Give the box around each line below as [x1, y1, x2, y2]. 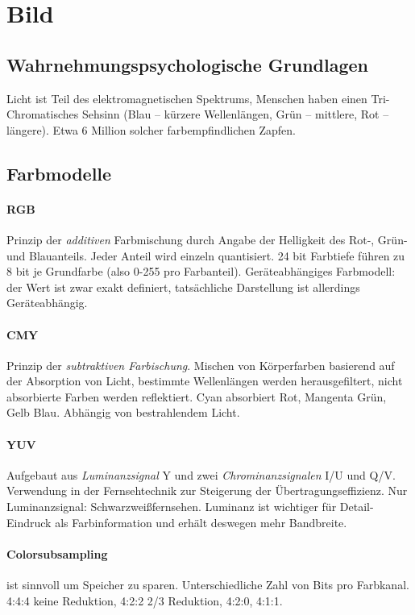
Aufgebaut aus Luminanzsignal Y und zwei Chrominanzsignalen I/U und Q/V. [6, 466, 396, 483]
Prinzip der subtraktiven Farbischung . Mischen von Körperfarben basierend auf [6, 356, 395, 373]
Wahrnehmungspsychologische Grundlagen [6, 52, 368, 77]
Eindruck [6, 513, 52, 530]
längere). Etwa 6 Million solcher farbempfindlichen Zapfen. [6, 121, 296, 138]
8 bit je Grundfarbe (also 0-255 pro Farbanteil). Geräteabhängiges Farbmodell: [6, 263, 396, 280]
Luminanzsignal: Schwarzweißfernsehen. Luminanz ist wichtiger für [6, 498, 337, 515]
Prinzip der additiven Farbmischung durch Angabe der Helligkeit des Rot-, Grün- [6, 231, 408, 247]
